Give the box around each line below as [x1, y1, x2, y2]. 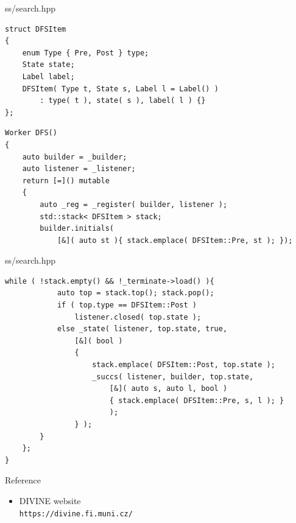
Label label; [22, 72, 75, 81]
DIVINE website [19, 494, 81, 507]
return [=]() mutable [22, 176, 110, 185]
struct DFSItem [5, 24, 66, 33]
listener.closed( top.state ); [74, 312, 202, 321]
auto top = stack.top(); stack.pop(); [57, 289, 214, 298]
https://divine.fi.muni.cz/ [19, 509, 133, 518]
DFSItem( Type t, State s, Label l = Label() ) [22, 84, 219, 93]
